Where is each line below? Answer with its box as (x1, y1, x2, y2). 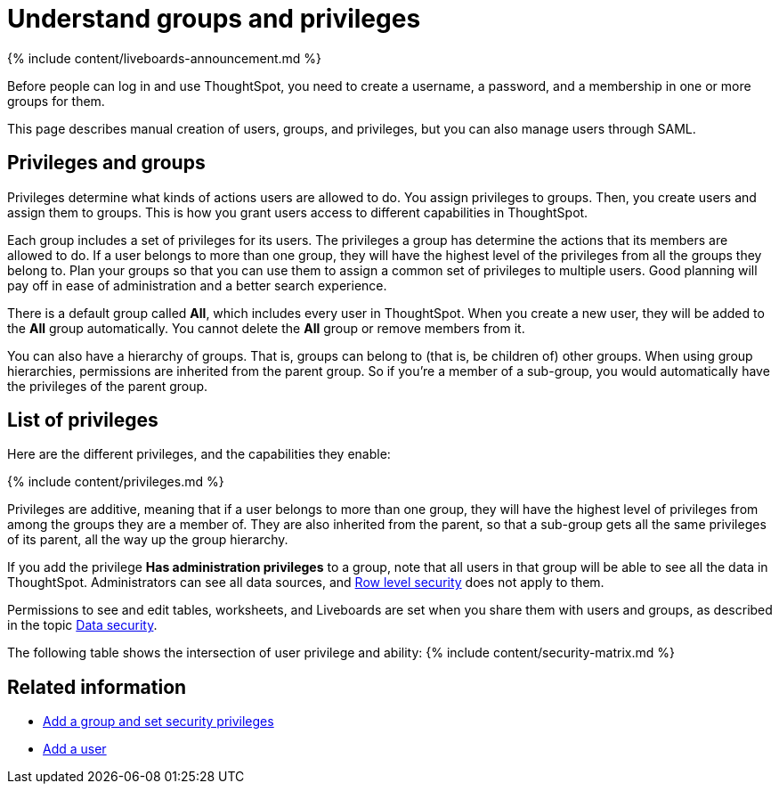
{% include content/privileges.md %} (7, 474, 224, 490)
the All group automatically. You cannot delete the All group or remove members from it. (7, 320, 525, 336)
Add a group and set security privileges (43, 714, 274, 730)
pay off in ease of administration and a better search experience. (7, 277, 387, 293)
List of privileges (7, 409, 158, 432)
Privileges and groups (7, 151, 206, 175)
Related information (7, 675, 187, 698)
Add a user (43, 741, 107, 757)
